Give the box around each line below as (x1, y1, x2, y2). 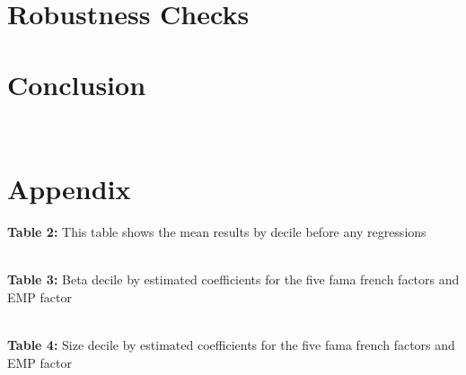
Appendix (7, 170, 131, 207)
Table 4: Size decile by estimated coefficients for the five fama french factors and (7, 336, 455, 354)
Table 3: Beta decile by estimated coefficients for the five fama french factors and (7, 270, 460, 289)
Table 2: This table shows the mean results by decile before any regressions (7, 222, 426, 241)
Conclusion (7, 65, 146, 102)
